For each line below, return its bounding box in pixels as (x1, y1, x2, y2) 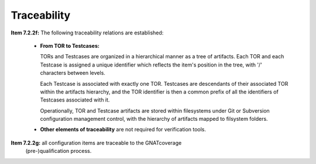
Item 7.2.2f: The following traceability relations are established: (11, 29, 164, 36)
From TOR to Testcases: (40, 42, 99, 49)
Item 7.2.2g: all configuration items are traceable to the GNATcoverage (11, 139, 182, 146)
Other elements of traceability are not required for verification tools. (40, 126, 207, 133)
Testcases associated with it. (40, 96, 110, 103)
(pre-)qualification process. (25, 148, 92, 155)
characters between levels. (40, 69, 105, 76)
